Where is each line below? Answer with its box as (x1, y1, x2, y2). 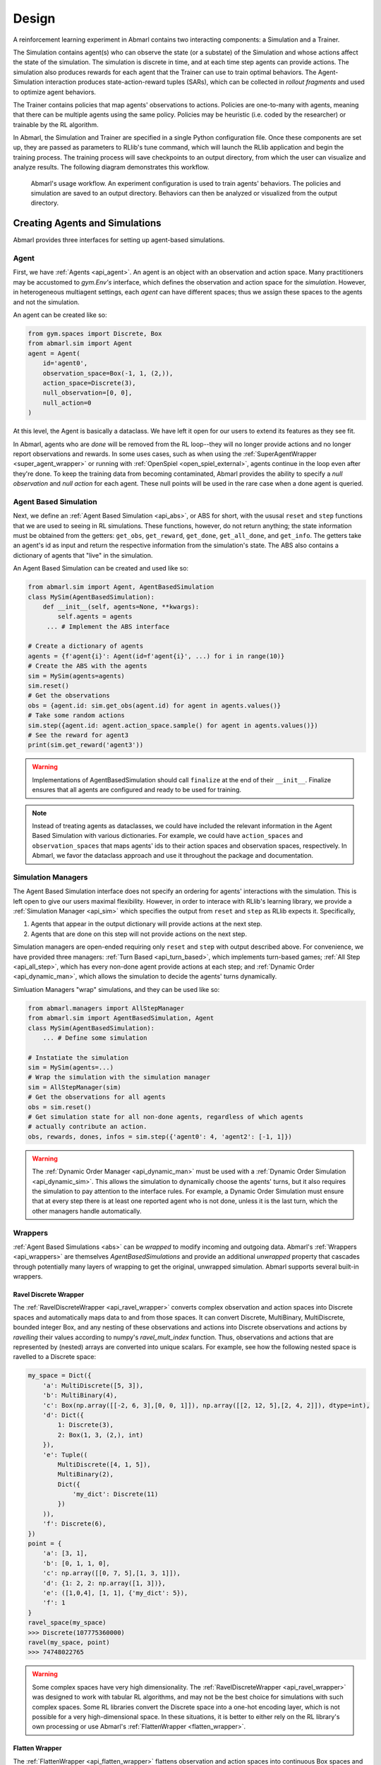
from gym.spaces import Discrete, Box (28, 330, 162, 337)
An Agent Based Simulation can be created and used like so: (13, 564, 189, 573)
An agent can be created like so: (13, 311, 107, 319)
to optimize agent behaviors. (13, 88, 97, 96)
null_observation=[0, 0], (42, 389, 133, 397)
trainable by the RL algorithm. (13, 120, 99, 128)
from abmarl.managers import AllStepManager (28, 1004, 185, 1012)
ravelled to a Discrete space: (13, 1353, 97, 1361)
